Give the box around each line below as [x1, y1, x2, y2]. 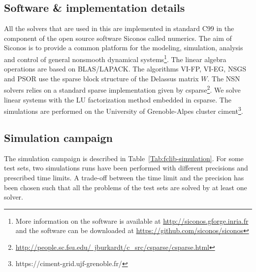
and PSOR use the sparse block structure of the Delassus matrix [4, 73, 199, 83]
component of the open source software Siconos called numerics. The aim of [4, 33, 232, 43]
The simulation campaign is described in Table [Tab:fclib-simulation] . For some [4, 153, 244, 163]
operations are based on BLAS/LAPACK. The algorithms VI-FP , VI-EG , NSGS [4, 64, 246, 74]
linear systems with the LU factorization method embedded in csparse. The [4, 94, 231, 104]
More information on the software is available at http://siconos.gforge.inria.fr [15, 215, 249, 226]
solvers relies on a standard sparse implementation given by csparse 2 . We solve [4, 83, 241, 95]
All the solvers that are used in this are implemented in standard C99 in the [4, 23, 234, 34]
